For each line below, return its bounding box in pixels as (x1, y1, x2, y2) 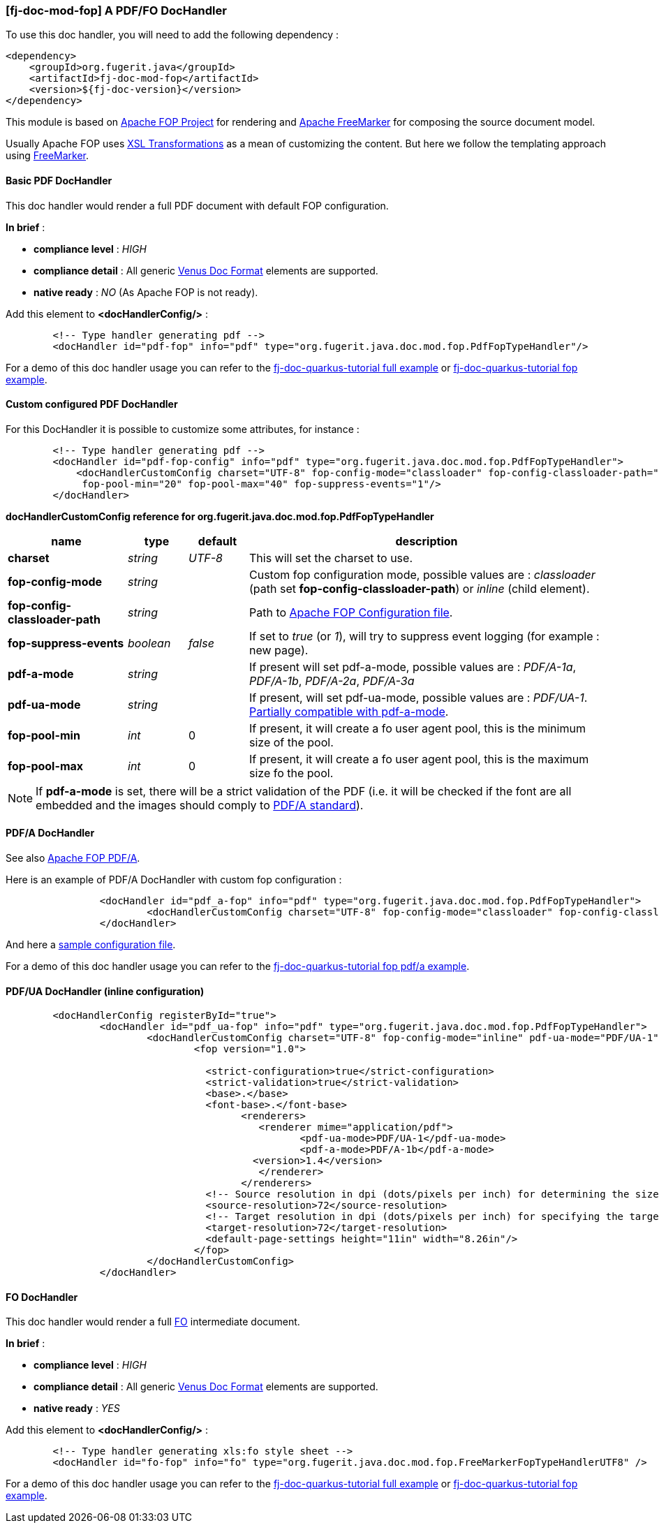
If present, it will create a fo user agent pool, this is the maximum (249, 751, 589, 766)
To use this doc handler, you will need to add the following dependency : (6, 29, 339, 41)
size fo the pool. (249, 765, 334, 780)
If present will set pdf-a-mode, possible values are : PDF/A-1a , (249, 659, 577, 674)
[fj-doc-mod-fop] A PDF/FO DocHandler (6, 3, 227, 17)
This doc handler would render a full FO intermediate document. (6, 1316, 300, 1328)
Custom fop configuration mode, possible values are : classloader (249, 567, 595, 582)
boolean (128, 635, 171, 650)
